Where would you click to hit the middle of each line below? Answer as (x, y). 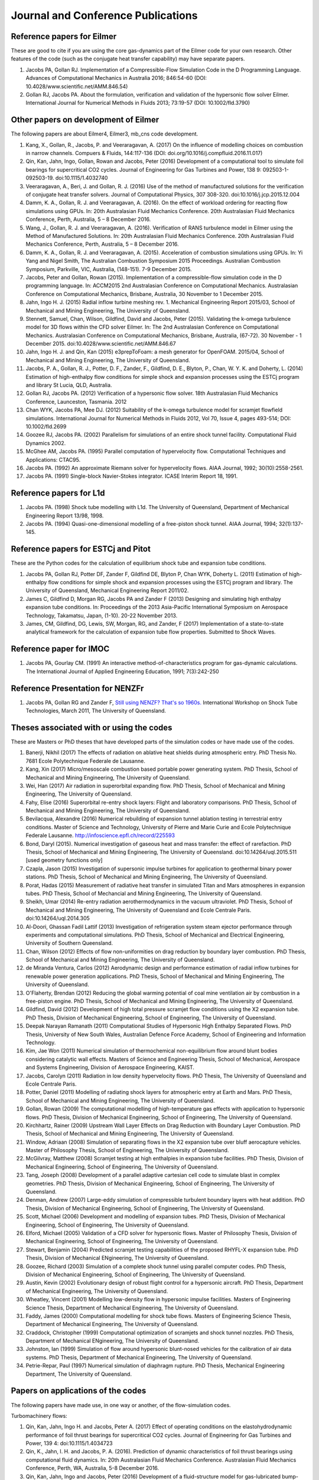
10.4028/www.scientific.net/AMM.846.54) (77, 86)
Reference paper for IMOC (60, 649)
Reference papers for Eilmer (64, 36)
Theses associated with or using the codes (92, 727)
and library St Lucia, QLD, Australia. (69, 385)
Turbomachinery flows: (39, 1415)
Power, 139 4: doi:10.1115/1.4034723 (69, 1443)
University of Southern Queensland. (69, 943)
